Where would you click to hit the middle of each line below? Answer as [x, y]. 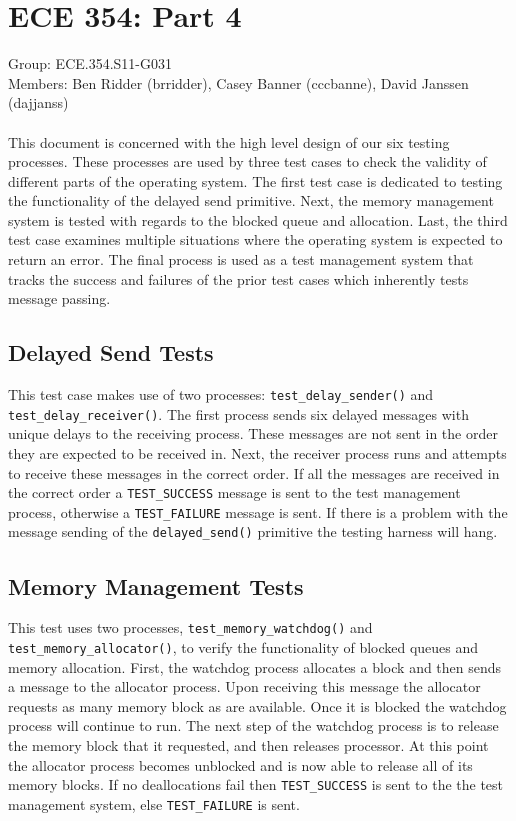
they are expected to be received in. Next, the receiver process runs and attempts [257, 452]
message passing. [59, 298]
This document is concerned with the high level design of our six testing [229, 141]
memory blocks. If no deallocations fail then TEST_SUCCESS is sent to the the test [256, 784]
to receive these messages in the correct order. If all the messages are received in [254, 472]
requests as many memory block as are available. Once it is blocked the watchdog [257, 705]
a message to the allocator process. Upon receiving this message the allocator [244, 686]
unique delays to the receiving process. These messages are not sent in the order [253, 433]
